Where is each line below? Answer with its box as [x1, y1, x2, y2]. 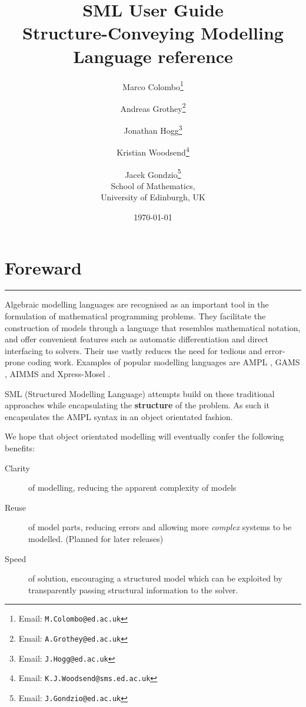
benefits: [5, 442, 35, 454]
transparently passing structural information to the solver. [28, 583, 238, 596]
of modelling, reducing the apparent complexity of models [28, 481, 237, 494]
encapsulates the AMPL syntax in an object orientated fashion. [5, 410, 233, 422]
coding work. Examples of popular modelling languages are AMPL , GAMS [27, 356, 300, 368]
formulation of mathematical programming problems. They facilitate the [5, 310, 266, 322]
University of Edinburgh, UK [101, 191, 205, 203]
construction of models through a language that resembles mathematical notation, [5, 321, 301, 333]
